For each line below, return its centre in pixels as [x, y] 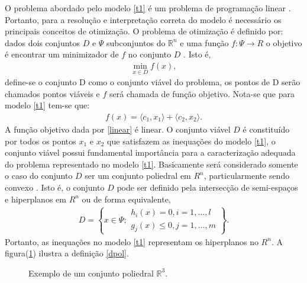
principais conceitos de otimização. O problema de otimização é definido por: [144, 31]
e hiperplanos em [35, 199]
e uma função [204, 42]
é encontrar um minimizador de [62, 54]
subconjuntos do [136, 42]
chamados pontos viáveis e [52, 93]
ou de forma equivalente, [126, 199]
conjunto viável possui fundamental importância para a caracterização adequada [150, 152]
